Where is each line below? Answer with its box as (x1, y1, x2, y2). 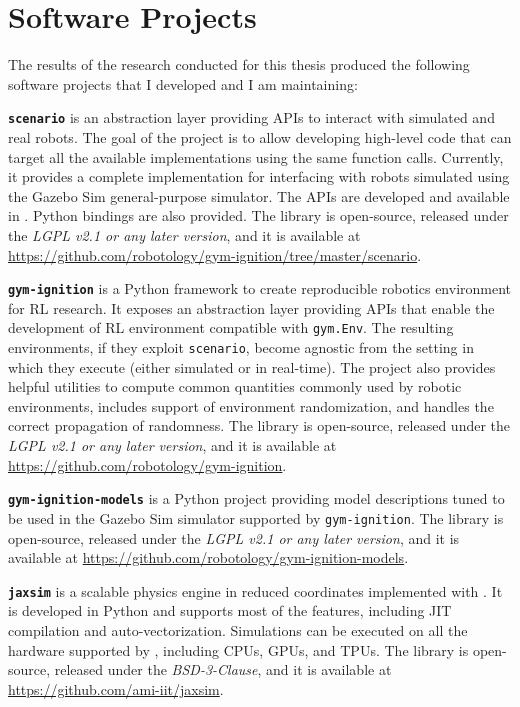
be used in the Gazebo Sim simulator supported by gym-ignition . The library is (8, 507, 504, 528)
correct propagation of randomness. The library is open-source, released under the (8, 415, 511, 436)
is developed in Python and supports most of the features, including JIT (8, 600, 452, 621)
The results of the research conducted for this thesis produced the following (8, 54, 470, 75)
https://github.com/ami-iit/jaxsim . (8, 678, 224, 699)
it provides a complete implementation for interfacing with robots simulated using (8, 166, 510, 187)
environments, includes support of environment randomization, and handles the (8, 395, 494, 416)
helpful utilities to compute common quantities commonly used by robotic (8, 376, 462, 397)
